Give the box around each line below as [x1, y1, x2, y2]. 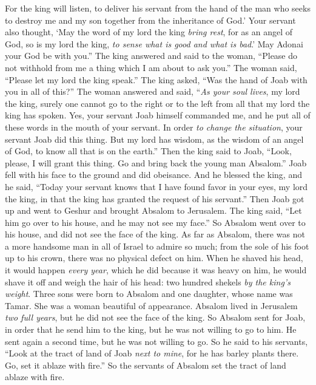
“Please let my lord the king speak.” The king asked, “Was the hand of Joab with [5, 73, 308, 86]
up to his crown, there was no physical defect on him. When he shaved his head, [5, 251, 303, 264]
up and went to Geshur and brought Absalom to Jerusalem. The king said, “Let [5, 204, 302, 217]
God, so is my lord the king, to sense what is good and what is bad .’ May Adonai [5, 37, 303, 50]
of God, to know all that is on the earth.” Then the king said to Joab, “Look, [5, 145, 292, 157]
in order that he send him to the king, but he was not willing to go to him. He [5, 323, 297, 336]
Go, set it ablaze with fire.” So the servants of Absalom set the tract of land [5, 358, 286, 371]
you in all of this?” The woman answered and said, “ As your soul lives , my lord [5, 85, 300, 98]
